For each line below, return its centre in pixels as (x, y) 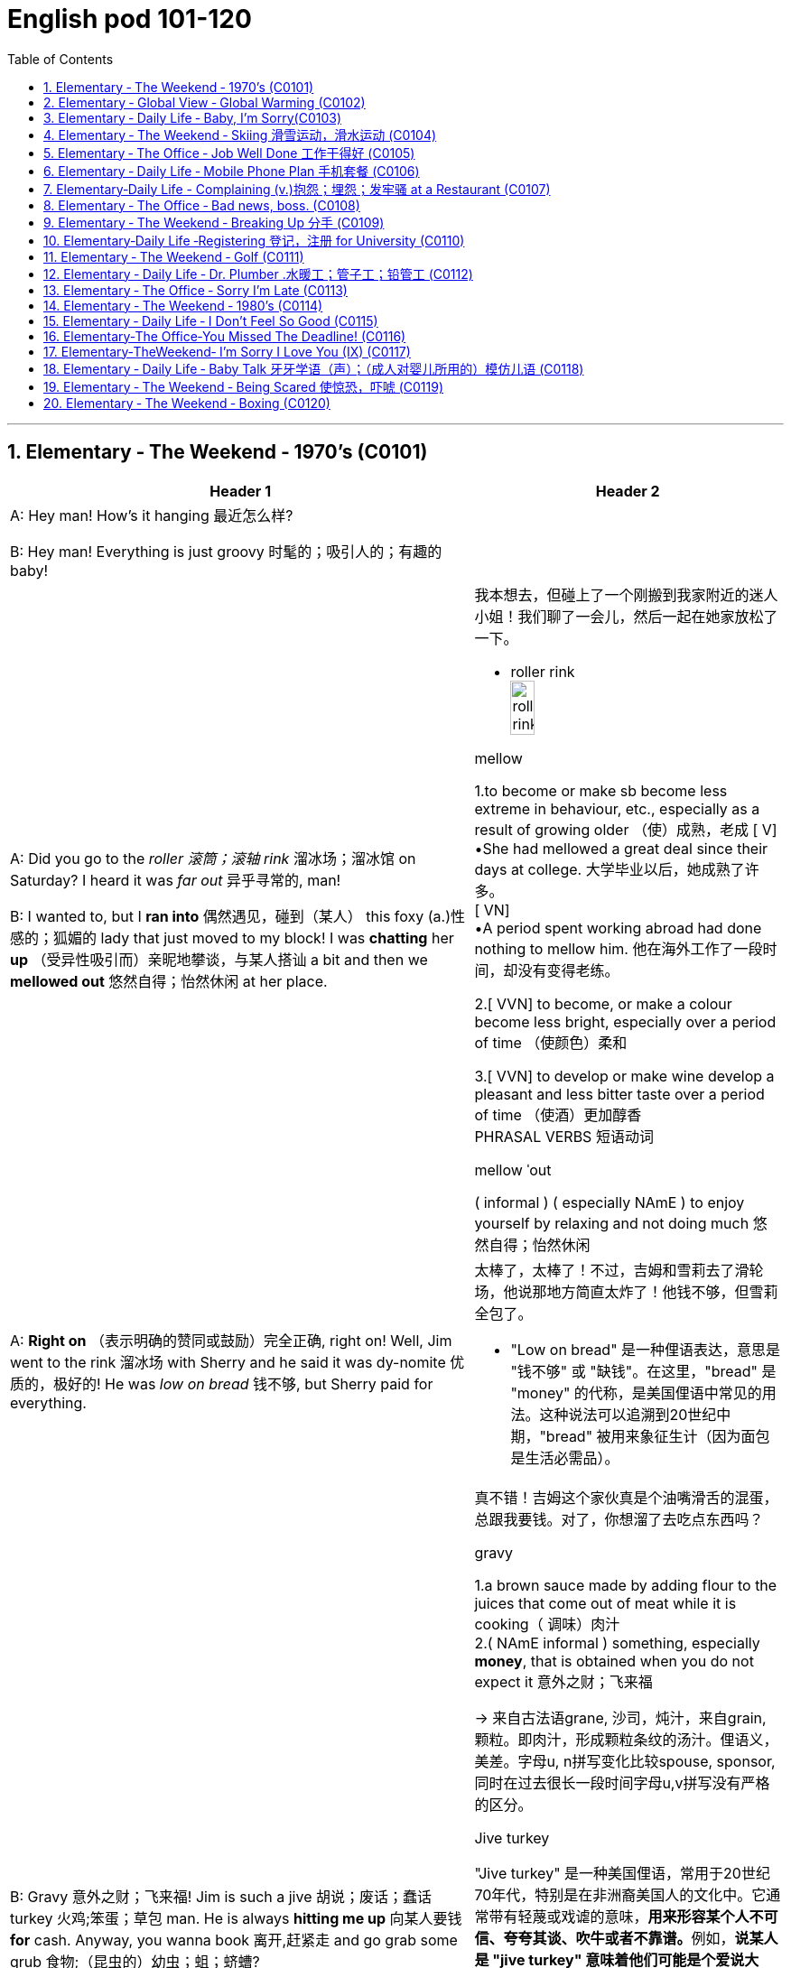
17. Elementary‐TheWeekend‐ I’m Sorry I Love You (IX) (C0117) (227, 351)
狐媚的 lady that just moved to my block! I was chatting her (254, 938)
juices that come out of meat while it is (605, 1603)
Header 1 (241, 491)
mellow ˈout (513, 1170)
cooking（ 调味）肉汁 (547, 1624)
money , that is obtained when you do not (614, 1661)
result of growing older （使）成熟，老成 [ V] (626, 829)
